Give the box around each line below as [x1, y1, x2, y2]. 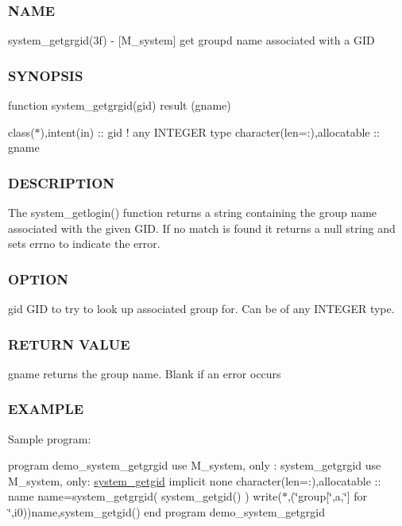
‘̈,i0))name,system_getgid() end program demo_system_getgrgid [8, 504, 326, 520]
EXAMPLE [8, 399, 84, 419]
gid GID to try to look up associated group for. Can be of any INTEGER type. [8, 300, 395, 317]
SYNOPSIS [8, 65, 83, 85]
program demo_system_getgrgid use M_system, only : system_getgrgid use [8, 457, 381, 474]
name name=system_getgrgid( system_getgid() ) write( [8, 488, 282, 505]
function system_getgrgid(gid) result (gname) [8, 97, 231, 114]
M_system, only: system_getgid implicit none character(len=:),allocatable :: [8, 472, 381, 489]
